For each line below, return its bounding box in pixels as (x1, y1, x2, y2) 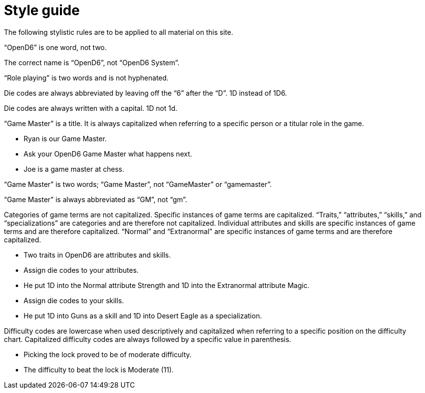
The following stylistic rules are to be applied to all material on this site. (4, 27, 233, 36)
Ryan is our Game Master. (24, 134, 107, 143)
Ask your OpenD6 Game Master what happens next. (24, 149, 192, 158)
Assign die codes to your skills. (24, 296, 124, 305)
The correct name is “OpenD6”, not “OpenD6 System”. (4, 58, 180, 67)
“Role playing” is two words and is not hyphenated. (4, 73, 169, 82)
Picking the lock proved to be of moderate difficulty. (24, 350, 192, 359)
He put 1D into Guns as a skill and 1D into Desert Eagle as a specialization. (24, 311, 262, 320)
